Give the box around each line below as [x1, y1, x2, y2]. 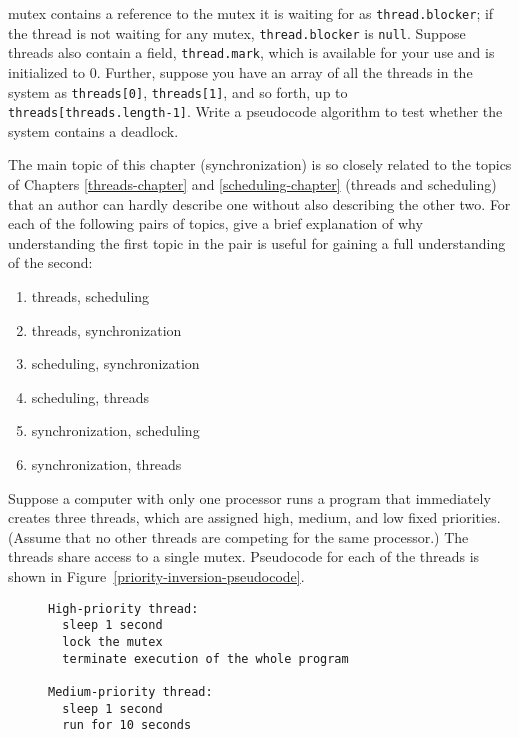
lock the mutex [62, 634, 163, 649]
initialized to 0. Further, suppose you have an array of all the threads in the [8, 61, 473, 82]
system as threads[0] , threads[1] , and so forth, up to [8, 81, 348, 102]
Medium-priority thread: [48, 684, 213, 699]
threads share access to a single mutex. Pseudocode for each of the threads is [8, 546, 480, 567]
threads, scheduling [31, 286, 150, 307]
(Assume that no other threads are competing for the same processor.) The [8, 526, 469, 547]
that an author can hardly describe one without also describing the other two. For [8, 193, 511, 214]
